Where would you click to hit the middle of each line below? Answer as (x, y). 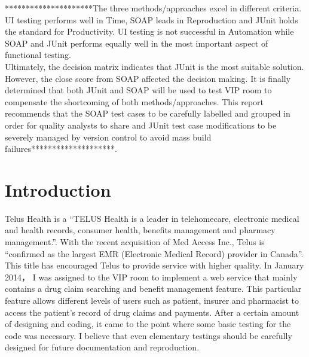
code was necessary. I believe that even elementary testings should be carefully (149, 335)
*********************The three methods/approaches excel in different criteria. (153, 8)
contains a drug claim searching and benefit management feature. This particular (153, 289)
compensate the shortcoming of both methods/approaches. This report (134, 101)
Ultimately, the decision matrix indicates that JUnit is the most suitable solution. (154, 66)
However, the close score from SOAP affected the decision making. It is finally (148, 78)
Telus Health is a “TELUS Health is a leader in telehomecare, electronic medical (152, 218)
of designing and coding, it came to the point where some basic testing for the (148, 324)
